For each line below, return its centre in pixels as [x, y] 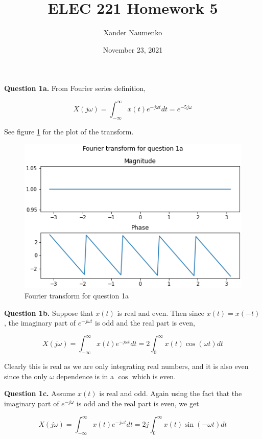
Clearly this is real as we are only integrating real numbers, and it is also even [126, 366]
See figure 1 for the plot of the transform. [69, 132]
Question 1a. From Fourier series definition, [75, 88]
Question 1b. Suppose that [49, 313]
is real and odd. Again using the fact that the [171, 393]
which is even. [154, 376]
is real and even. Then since [161, 313]
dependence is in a [85, 376]
